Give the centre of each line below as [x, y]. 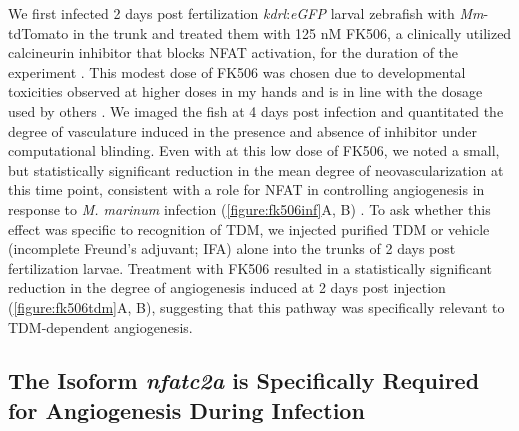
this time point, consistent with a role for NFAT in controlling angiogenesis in [246, 189]
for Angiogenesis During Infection [186, 409]
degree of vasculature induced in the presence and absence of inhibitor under [243, 130]
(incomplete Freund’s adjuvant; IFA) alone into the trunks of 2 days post [232, 248]
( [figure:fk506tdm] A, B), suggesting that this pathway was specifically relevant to [256, 306]
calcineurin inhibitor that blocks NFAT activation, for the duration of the [233, 52]
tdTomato [38, 32]
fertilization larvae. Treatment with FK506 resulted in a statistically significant [250, 267]
